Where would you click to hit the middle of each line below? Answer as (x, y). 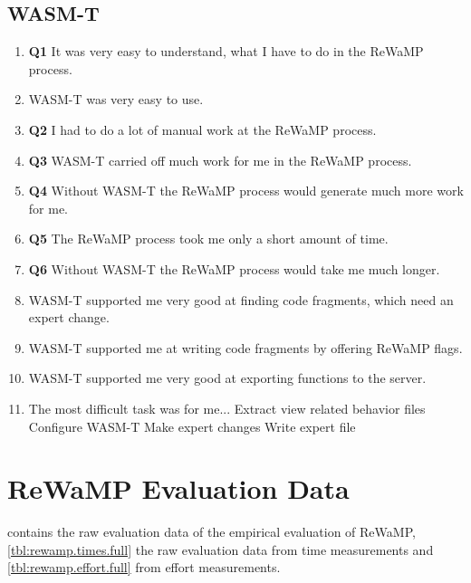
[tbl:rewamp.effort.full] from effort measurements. (144, 567)
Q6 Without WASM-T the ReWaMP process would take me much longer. (234, 268)
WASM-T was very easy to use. (116, 99)
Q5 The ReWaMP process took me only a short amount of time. (208, 239)
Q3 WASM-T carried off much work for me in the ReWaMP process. (220, 160)
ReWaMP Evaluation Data (178, 488)
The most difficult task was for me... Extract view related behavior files (227, 408)
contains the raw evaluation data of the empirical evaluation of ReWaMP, (211, 532)
